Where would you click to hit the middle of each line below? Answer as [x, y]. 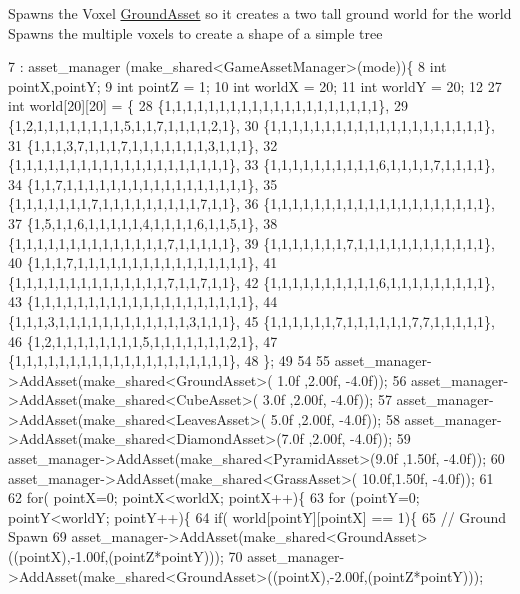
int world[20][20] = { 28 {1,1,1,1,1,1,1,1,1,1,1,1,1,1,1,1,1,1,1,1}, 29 [208, 105]
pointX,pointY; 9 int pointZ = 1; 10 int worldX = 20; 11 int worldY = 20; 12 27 [255, 85]
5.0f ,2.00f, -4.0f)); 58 [335, 418]
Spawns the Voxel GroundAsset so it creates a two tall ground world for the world [260, 13]
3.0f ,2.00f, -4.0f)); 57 [327, 399]
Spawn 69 [37, 536]
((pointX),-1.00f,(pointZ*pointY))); [116, 556]
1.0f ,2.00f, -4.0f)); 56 [342, 379]
